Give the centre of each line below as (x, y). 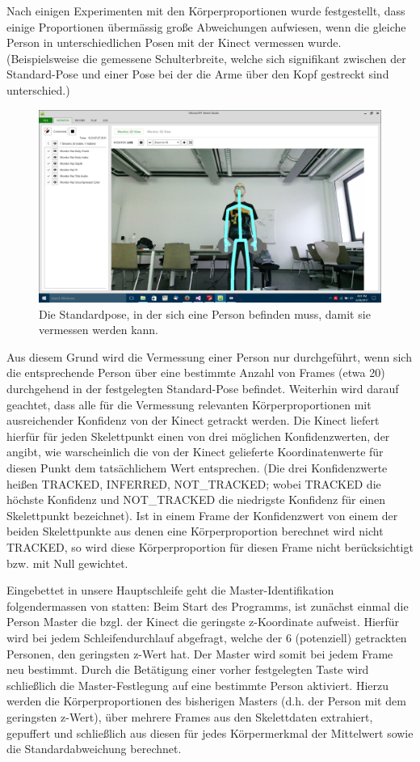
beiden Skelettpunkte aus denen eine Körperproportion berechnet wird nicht (195, 531)
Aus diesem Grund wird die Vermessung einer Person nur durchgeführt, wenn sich (209, 356)
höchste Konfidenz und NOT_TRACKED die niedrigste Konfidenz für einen (196, 500)
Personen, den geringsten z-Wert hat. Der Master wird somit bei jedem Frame (200, 653)
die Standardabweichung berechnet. (94, 749)
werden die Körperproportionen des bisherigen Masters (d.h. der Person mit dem (206, 701)
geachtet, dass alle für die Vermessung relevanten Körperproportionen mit (189, 404)
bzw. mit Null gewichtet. (67, 563)
